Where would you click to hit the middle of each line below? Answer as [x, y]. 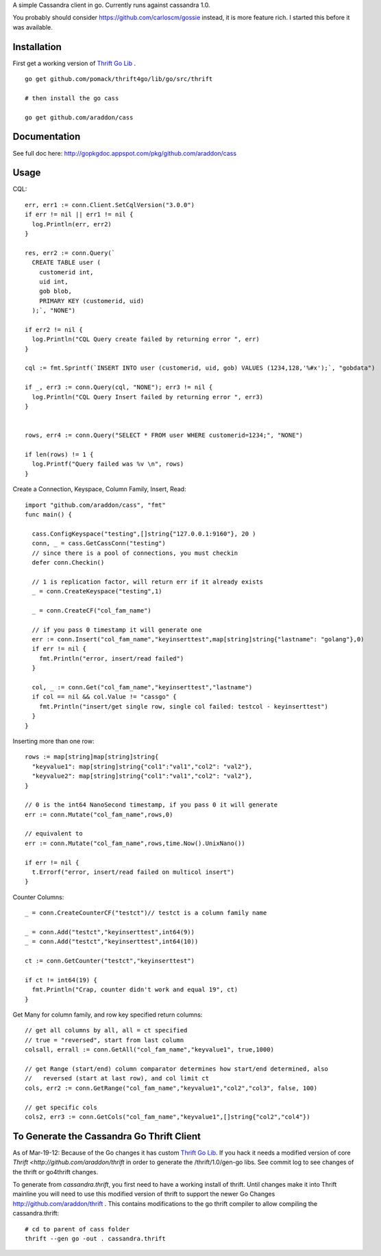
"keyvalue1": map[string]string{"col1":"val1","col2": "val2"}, [142, 766]
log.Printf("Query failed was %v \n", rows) [108, 464]
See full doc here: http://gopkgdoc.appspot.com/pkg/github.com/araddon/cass [124, 153]
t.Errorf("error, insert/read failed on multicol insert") [133, 872]
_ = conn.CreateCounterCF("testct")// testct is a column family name [146, 913]
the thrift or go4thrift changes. [56, 1172]
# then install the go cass [72, 98]
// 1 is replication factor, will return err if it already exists [148, 582]
